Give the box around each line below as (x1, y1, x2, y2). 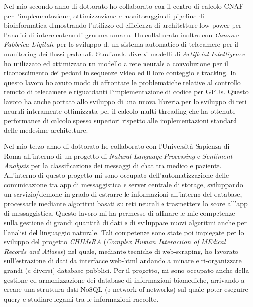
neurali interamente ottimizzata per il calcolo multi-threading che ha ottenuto (4, 106, 236, 116)
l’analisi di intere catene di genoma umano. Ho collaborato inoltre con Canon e (4, 29, 240, 39)
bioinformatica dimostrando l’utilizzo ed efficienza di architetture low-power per (4, 20, 242, 30)
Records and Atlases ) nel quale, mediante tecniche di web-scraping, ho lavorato (4, 246, 238, 256)
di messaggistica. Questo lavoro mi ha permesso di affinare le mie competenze (4, 208, 235, 218)
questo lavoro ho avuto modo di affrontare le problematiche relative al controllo (4, 77, 241, 87)
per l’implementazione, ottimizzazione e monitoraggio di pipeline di (4, 10, 204, 20)
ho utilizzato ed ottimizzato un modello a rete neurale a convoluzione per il (4, 58, 228, 68)
